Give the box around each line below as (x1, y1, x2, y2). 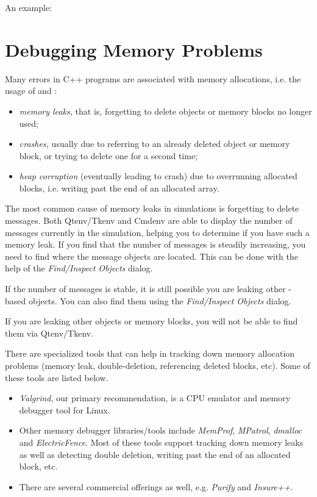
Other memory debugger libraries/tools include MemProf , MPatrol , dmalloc (19, 424, 302, 437)
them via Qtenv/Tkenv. (5, 326, 94, 339)
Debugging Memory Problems (5, 37, 263, 62)
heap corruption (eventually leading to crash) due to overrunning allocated (19, 170, 297, 182)
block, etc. (19, 460, 58, 473)
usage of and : (5, 84, 57, 97)
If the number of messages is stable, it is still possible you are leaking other (5, 282, 286, 295)
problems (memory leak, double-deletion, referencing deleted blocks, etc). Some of (5, 359, 310, 371)
